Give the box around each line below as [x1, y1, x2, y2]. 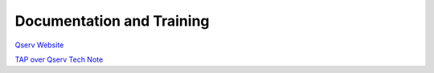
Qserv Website [14, 40, 64, 50]
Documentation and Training [14, 12, 210, 30]
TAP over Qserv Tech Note [14, 55, 104, 64]
